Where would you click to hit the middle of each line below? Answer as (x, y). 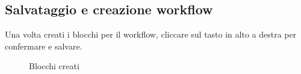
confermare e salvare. (44, 46)
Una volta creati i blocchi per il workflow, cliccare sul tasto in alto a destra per (151, 34)
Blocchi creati (54, 66)
